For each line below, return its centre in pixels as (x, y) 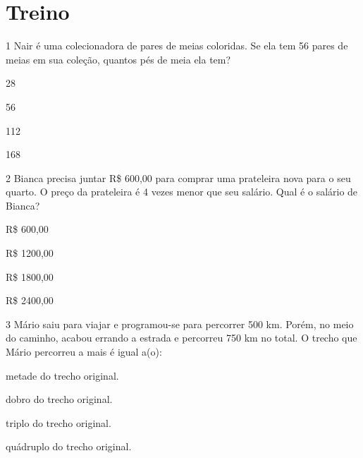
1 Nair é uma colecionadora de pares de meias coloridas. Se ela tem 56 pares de (177, 46)
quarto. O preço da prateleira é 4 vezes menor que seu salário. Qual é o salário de (182, 192)
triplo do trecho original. (59, 422)
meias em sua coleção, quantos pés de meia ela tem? (118, 59)
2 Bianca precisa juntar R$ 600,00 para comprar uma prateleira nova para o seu (178, 177)
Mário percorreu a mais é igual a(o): (84, 352)
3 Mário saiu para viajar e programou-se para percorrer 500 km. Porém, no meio (180, 324)
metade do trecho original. (62, 375)
